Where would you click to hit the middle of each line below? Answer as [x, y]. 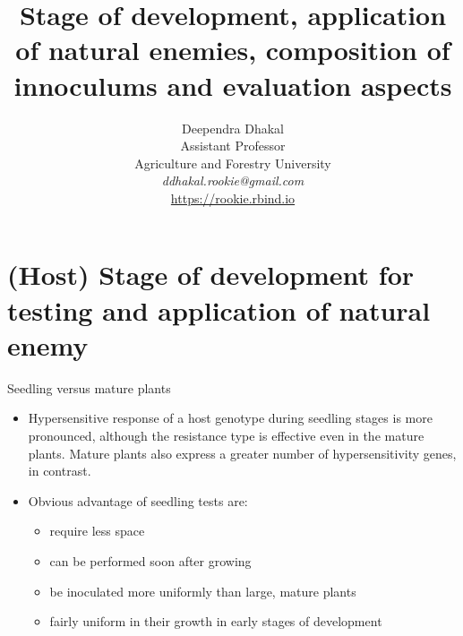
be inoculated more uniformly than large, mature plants [203, 591]
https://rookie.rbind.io [233, 198]
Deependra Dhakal [232, 128]
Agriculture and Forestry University [233, 163]
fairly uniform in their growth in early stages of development [216, 621]
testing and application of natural [219, 309]
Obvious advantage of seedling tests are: [138, 500]
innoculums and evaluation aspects [233, 85]
